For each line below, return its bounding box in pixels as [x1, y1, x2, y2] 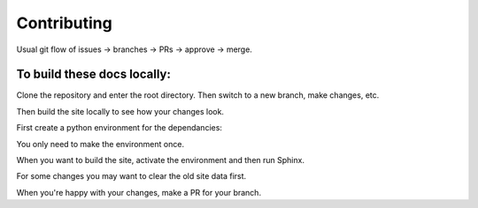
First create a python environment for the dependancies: [16, 123, 223, 133]
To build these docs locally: [16, 67, 172, 82]
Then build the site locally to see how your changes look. [16, 106, 225, 116]
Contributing [16, 13, 112, 33]
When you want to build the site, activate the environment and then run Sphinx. [16, 155, 305, 166]
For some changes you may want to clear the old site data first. [16, 171, 247, 182]
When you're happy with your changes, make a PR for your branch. [16, 187, 261, 197]
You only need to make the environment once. [16, 138, 185, 149]
